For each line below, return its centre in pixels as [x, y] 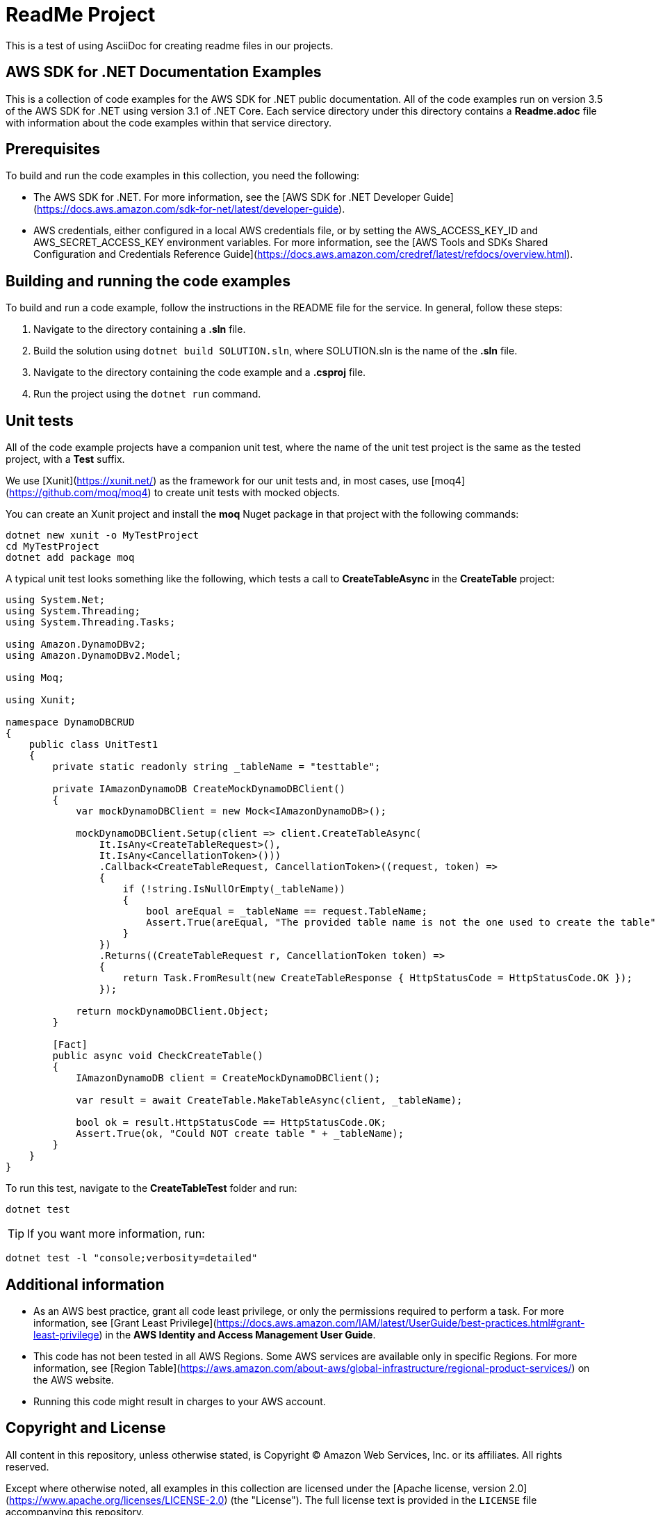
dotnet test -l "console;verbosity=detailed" [132, 1258]
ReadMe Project [81, 15]
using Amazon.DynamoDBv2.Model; [93, 656]
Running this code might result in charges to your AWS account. [180, 1401]
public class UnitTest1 [93, 745]
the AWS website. [74, 1379]
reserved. [27, 1466]
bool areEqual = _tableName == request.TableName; [287, 911]
